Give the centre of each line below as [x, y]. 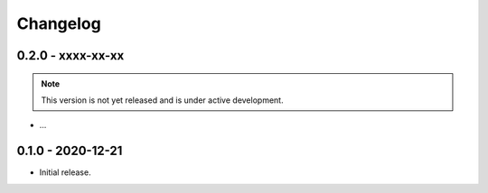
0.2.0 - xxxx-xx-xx [70, 55]
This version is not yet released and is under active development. [162, 100]
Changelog [59, 23]
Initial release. [65, 172]
